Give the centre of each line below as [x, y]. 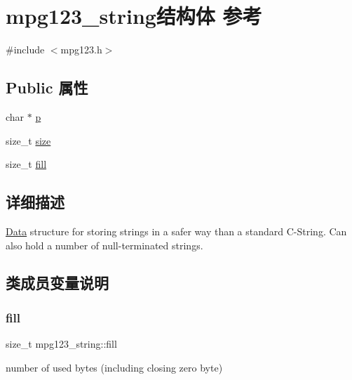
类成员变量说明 [57, 283]
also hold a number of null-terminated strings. [104, 245]
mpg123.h [81, 50]
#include [25, 50]
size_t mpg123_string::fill [61, 344]
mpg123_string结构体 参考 [134, 16]
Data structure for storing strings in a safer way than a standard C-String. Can [176, 231]
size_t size [28, 140]
